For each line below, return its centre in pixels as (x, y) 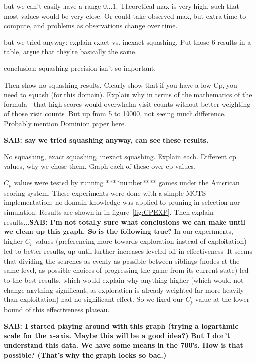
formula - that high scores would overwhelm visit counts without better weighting (127, 104)
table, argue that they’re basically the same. (71, 51)
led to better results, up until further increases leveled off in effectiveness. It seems (128, 251)
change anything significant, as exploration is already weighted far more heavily (124, 289)
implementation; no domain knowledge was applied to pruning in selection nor (122, 202)
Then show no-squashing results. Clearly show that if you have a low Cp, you (121, 84)
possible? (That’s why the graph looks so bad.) (85, 354)
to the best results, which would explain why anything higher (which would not (124, 280)
